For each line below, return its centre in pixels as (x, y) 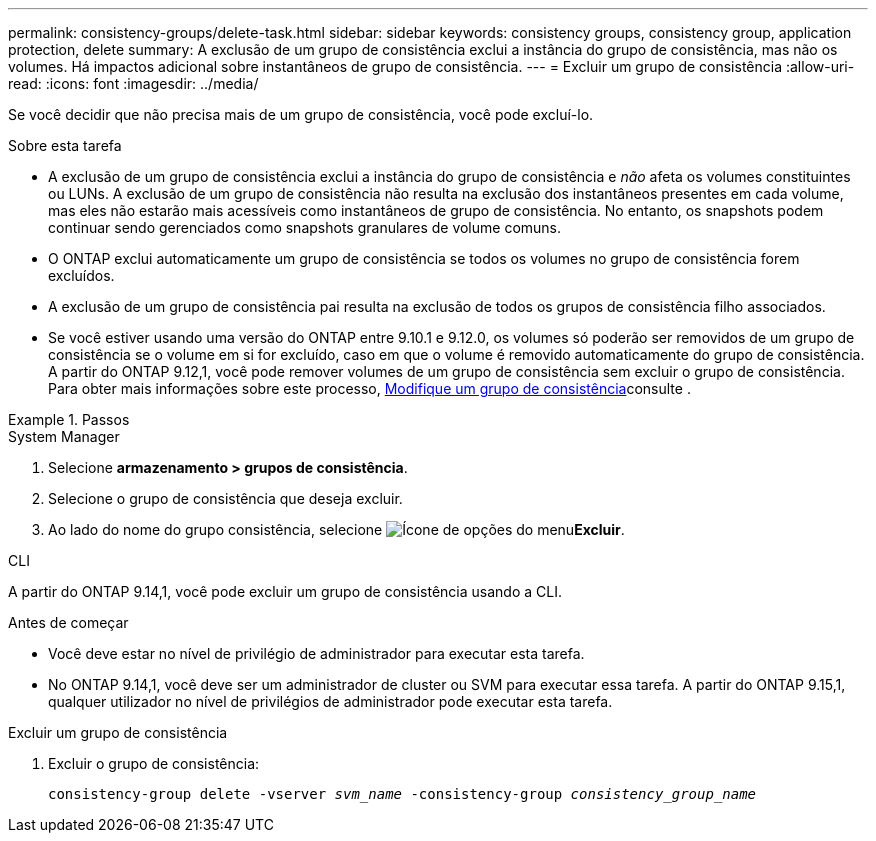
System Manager (64, 436)
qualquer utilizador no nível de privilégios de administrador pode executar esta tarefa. (330, 701)
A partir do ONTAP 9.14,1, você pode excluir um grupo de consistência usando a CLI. (285, 591)
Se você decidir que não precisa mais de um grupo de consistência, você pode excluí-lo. (301, 114)
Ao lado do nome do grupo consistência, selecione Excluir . (336, 529)
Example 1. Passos (69, 419)
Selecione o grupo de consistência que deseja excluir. (225, 498)
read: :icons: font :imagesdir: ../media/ (133, 83)
